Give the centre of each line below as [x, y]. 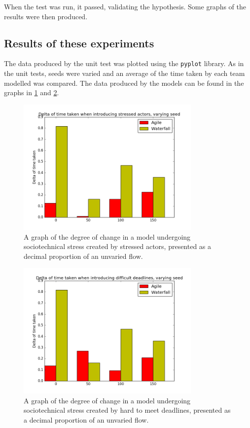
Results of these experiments [79, 43]
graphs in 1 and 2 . [32, 92]
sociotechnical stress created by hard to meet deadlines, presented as [127, 410]
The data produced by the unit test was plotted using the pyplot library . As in [124, 63]
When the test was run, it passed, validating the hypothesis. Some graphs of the [125, 6]
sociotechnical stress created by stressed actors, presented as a [118, 246]
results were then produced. [46, 16]
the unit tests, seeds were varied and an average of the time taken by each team [125, 73]
